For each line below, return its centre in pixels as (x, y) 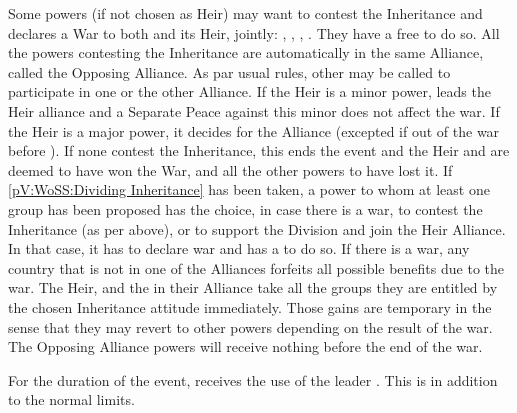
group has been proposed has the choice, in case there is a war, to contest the (245, 208)
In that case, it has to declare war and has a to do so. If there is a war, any (239, 248)
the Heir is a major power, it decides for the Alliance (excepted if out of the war (254, 130)
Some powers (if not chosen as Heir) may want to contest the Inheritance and (245, 13)
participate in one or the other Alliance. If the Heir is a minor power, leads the (249, 91)
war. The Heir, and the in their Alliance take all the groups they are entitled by (253, 287)
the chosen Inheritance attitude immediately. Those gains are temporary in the (250, 306)
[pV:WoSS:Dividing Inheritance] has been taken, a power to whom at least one (249, 189)
